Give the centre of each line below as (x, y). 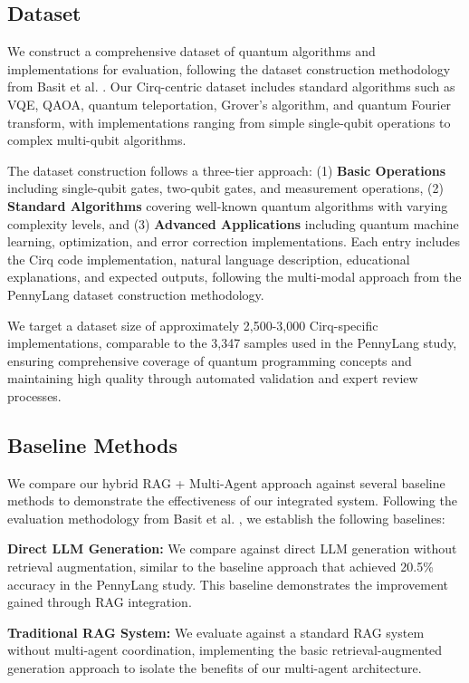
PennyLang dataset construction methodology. (136, 294)
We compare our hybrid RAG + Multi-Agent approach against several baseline (226, 482)
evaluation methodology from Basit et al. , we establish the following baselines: (226, 518)
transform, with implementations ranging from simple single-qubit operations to (229, 122)
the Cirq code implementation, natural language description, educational (209, 259)
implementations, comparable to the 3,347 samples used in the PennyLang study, (232, 343)
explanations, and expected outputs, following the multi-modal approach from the (234, 277)
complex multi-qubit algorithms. (97, 140)
